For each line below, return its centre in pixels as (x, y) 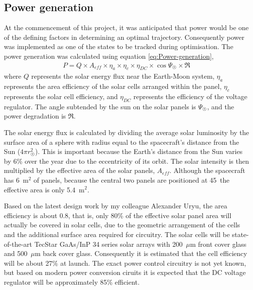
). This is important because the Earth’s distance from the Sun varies (139, 151)
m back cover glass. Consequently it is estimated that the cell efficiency (141, 253)
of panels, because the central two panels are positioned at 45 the (131, 179)
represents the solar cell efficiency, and (61, 96)
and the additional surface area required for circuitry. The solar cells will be (117, 234)
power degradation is (35, 116)
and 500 (16, 253)
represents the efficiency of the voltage (190, 96)
